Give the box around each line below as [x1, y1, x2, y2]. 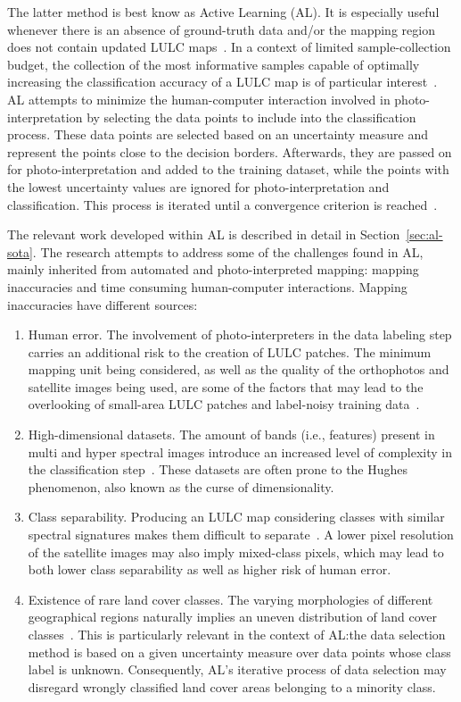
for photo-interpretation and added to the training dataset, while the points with [7, 160, 449, 179]
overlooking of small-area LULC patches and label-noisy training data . [28, 395, 420, 414]
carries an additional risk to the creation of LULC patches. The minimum [28, 342, 432, 361]
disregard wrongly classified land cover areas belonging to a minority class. [28, 677, 436, 696]
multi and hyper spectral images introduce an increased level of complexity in [28, 442, 453, 461]
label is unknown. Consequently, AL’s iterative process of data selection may [28, 660, 447, 679]
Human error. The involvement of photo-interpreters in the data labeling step [28, 325, 452, 344]
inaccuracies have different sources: [7, 295, 198, 313]
